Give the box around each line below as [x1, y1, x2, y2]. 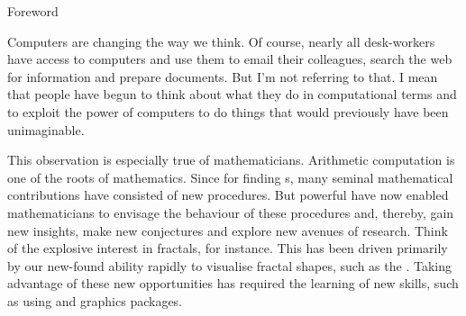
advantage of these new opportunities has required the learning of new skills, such [7, 274, 459, 293]
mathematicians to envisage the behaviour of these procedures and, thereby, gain [7, 203, 454, 221]
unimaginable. [7, 120, 85, 139]
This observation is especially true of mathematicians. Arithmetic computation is [7, 150, 455, 169]
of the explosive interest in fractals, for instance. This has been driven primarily [7, 239, 448, 257]
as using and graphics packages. [7, 291, 183, 310]
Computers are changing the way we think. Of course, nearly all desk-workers [7, 32, 435, 50]
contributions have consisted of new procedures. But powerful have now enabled [7, 185, 449, 204]
